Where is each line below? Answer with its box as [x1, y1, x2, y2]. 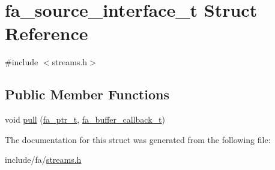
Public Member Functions [5, 85, 169, 104]
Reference [5, 21, 88, 45]
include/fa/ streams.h [5, 153, 82, 166]
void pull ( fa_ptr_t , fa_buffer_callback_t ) [5, 113, 165, 126]
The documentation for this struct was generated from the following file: [5, 133, 271, 145]
